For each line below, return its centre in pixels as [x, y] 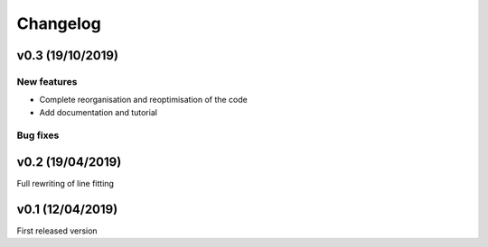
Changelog [59, 23]
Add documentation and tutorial [99, 112]
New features [47, 81]
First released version [57, 231]
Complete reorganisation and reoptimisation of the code [143, 100]
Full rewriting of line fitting [66, 184]
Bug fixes [38, 135]
